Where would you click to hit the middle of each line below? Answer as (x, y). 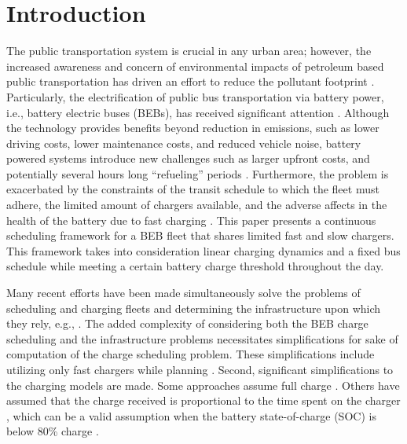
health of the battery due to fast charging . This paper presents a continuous (191, 220)
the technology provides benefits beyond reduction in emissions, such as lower (193, 128)
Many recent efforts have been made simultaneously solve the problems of (183, 293)
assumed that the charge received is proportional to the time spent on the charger (203, 400)
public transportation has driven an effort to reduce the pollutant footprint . (191, 81)
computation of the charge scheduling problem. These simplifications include (191, 354)
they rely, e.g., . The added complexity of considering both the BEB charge (187, 323)
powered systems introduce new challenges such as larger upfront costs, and (188, 158)
